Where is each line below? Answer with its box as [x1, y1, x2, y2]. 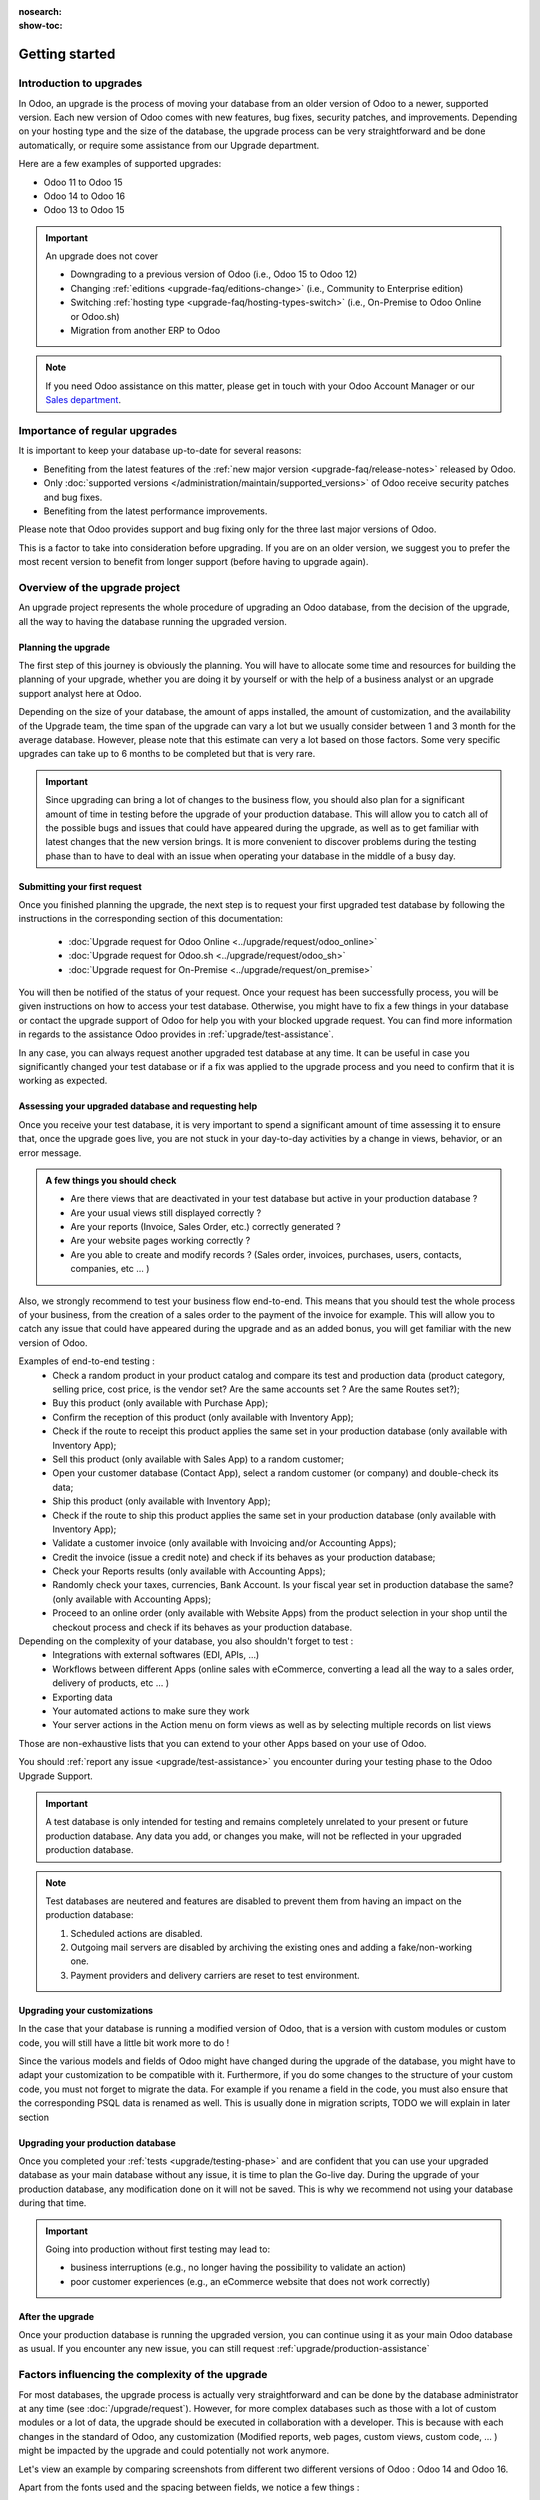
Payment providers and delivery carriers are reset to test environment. [70, 1969, 360, 1981]
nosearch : [18, 6, 62, 17]
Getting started [18, 46, 116, 63]
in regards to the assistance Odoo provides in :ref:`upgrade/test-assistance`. [18, 1028, 334, 1040]
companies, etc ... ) [70, 1263, 150, 1275]
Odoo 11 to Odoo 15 [43, 176, 124, 188]
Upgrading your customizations [18, 2004, 154, 2016]
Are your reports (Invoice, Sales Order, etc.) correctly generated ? [70, 1221, 341, 1233]
